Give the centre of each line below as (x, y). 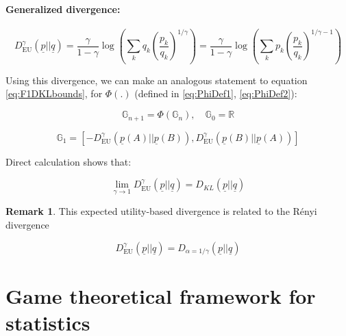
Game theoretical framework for (161, 295)
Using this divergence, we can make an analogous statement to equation (157, 80)
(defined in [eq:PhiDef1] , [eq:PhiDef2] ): (216, 93)
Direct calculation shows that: (69, 161)
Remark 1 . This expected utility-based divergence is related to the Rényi (161, 211)
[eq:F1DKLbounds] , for (54, 93)
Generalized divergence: (63, 9)
